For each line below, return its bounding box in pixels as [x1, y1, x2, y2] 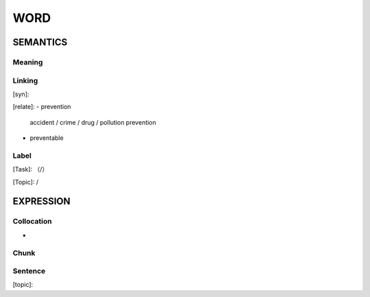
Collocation [12, 217, 52, 226]
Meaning [12, 57, 43, 67]
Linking [12, 75, 38, 85]
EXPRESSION [12, 195, 71, 207]
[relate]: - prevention [12, 103, 71, 111]
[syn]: [12, 90, 29, 98]
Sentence [12, 266, 46, 276]
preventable [29, 134, 64, 142]
